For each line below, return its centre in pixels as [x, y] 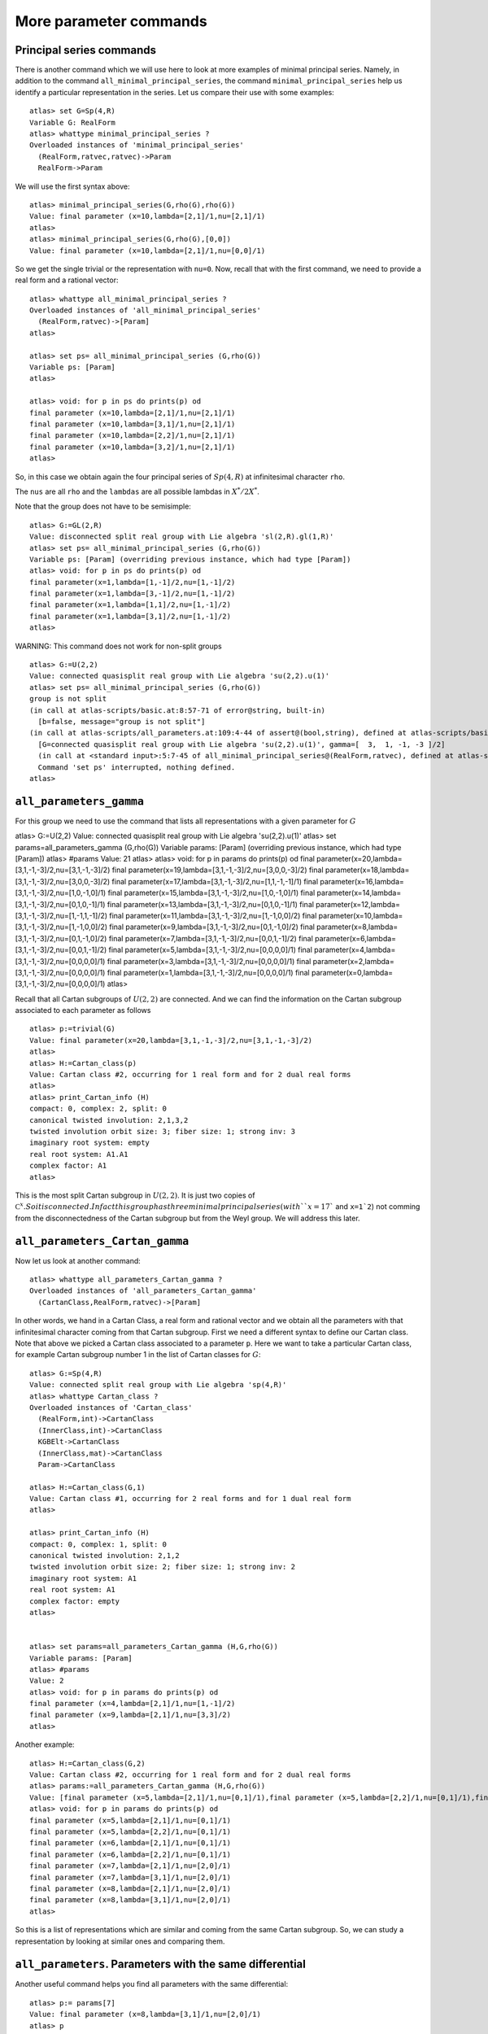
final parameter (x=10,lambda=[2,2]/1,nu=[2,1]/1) [133, 436]
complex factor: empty [75, 1601]
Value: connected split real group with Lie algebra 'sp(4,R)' [158, 1385]
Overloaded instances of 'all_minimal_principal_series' [146, 310]
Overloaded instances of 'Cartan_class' [111, 1407]
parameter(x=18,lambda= [367, 870]
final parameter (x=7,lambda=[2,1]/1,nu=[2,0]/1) [131, 1866]
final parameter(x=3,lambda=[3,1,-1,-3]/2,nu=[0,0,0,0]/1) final [209, 961]
